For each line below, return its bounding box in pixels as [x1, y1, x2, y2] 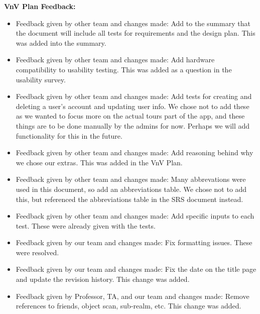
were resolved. [16, 247, 59, 257]
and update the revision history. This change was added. [16, 274, 190, 284]
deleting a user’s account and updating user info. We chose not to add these [16, 100, 249, 111]
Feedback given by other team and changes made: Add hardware [16, 54, 215, 65]
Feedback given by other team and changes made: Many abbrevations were [16, 174, 246, 184]
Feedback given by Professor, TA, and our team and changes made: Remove [16, 290, 249, 301]
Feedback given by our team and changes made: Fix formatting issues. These [16, 237, 252, 248]
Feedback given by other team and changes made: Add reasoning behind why [16, 147, 253, 158]
